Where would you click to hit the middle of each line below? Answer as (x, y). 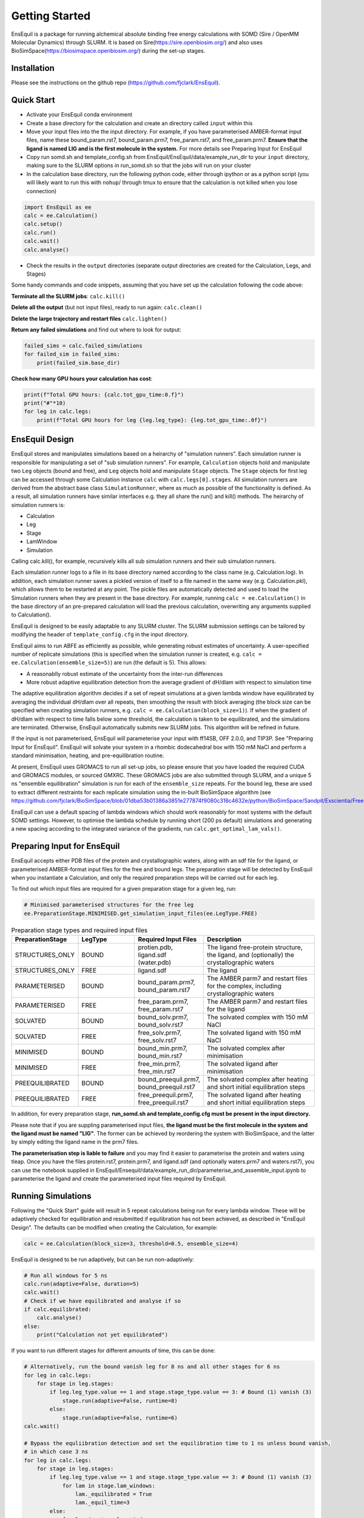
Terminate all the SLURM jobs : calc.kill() (68, 296)
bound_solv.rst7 (160, 1025)
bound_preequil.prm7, (169, 1080)
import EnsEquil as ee (58, 207)
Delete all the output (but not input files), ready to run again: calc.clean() (107, 307)
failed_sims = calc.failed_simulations (83, 345)
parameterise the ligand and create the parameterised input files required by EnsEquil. (119, 1179)
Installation (33, 68)
